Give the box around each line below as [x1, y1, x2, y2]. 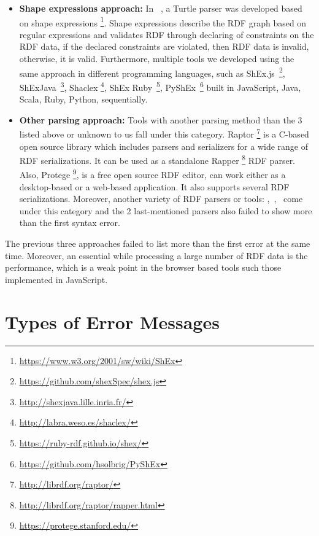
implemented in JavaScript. [5, 273, 108, 285]
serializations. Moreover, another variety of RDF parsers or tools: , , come [19, 192, 303, 205]
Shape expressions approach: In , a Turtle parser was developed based [19, 2, 302, 14]
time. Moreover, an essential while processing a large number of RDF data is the [5, 249, 308, 262]
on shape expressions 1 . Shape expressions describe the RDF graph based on [19, 14, 307, 29]
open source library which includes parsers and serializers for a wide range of [19, 139, 308, 152]
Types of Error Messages [5, 309, 220, 334]
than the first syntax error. [19, 216, 120, 229]
